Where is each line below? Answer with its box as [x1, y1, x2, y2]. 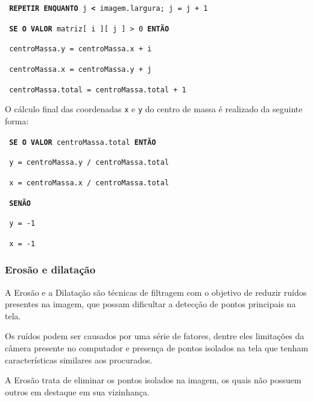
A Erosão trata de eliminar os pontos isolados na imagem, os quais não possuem [5, 374, 302, 386]
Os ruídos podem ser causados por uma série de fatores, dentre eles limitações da [5, 330, 305, 342]
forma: [5, 114, 29, 127]
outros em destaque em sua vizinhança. [5, 385, 150, 398]
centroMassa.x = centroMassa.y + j [9, 65, 152, 74]
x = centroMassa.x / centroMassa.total [9, 178, 169, 187]
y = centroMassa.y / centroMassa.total [9, 158, 169, 167]
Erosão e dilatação [5, 262, 96, 277]
